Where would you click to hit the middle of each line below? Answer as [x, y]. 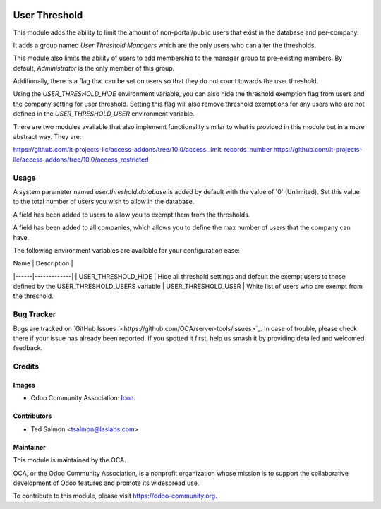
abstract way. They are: [47, 137]
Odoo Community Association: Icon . [83, 398]
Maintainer [29, 447]
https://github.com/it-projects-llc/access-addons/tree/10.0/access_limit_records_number [143, 150]
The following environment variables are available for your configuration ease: [126, 250]
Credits [26, 366]
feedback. [28, 348]
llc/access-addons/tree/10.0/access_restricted [81, 160]
